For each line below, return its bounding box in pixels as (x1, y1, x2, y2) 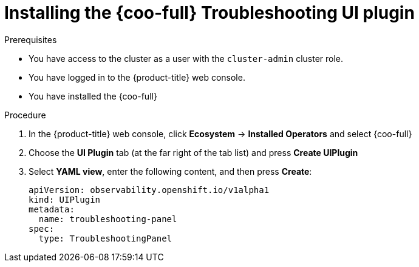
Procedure (4, 109, 46, 120)
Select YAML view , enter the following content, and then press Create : (29, 166, 312, 177)
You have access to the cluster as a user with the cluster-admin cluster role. (29, 53, 344, 64)
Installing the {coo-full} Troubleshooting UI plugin (4, 2, 415, 23)
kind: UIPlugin (29, 194, 101, 204)
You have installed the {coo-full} (29, 90, 157, 101)
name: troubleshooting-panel (38, 214, 177, 224)
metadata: (29, 204, 75, 214)
